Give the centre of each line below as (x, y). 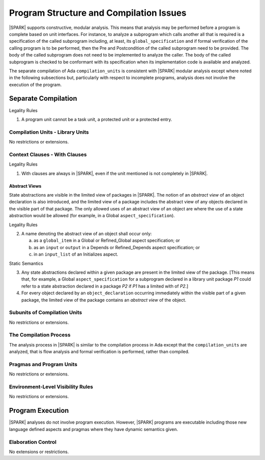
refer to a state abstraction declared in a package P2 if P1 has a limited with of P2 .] (105, 286)
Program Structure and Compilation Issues (98, 13)
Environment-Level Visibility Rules (51, 387)
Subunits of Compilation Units (46, 313)
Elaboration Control (33, 442)
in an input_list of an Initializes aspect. (76, 254)
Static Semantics (26, 263)
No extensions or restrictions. (39, 452)
